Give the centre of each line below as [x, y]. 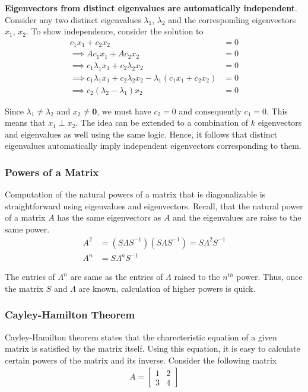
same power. [27, 229]
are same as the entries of [117, 277]
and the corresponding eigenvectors [232, 19]
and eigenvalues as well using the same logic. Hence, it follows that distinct [141, 134]
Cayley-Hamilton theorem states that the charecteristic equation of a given [141, 337]
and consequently [210, 111]
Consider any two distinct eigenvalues [73, 19]
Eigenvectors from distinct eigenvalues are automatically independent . [151, 8]
